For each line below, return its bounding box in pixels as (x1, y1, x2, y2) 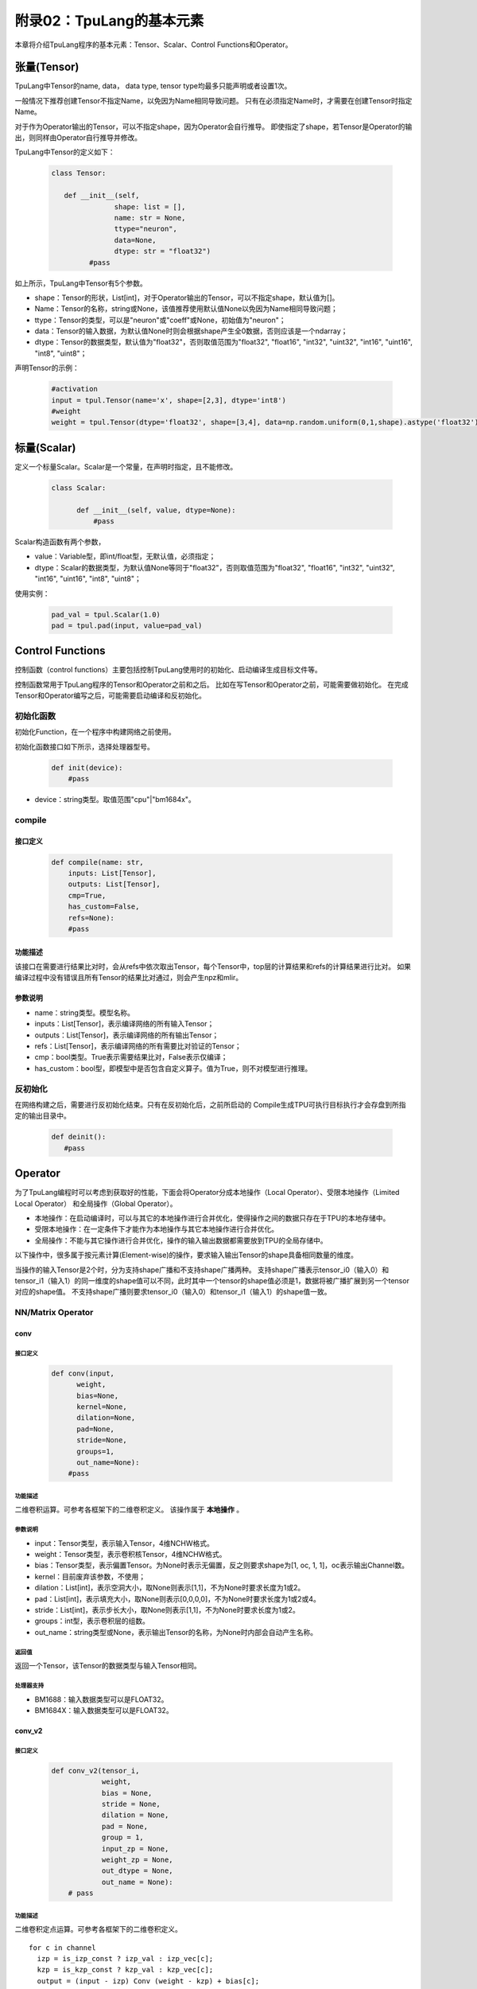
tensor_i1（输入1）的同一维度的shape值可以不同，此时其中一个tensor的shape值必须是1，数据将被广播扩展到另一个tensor (14, 1275, 409, 1285)
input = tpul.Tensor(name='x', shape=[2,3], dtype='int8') (51, 395, 286, 405)
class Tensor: (51, 169, 107, 178)
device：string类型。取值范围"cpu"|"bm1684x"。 (34, 795, 196, 804)
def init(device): (51, 763, 123, 772)
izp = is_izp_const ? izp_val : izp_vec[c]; (37, 1954, 214, 1963)
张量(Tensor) (14, 60, 79, 74)
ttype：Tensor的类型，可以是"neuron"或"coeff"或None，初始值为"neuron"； (34, 315, 286, 325)
